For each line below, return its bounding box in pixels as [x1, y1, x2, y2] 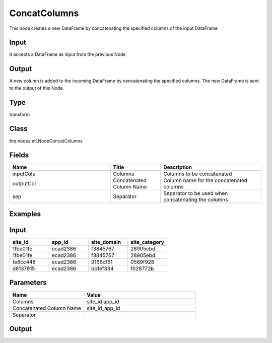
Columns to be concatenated [163, 170, 232, 177]
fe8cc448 [12, 258, 36, 265]
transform [9, 111, 30, 117]
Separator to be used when [163, 190, 228, 197]
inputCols [12, 170, 35, 177]
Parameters [9, 279, 47, 287]
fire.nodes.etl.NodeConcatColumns [9, 138, 83, 144]
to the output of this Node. [9, 85, 64, 91]
